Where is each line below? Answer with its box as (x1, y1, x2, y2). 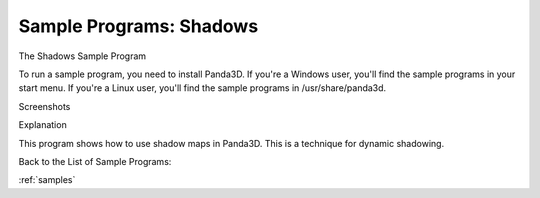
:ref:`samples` (18, 174, 76, 186)
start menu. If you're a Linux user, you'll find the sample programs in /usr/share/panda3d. (18, 82, 387, 94)
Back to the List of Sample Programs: (18, 155, 172, 167)
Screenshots (18, 100, 71, 112)
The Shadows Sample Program (18, 50, 147, 62)
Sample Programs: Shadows (18, 15, 259, 37)
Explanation (18, 119, 67, 131)
